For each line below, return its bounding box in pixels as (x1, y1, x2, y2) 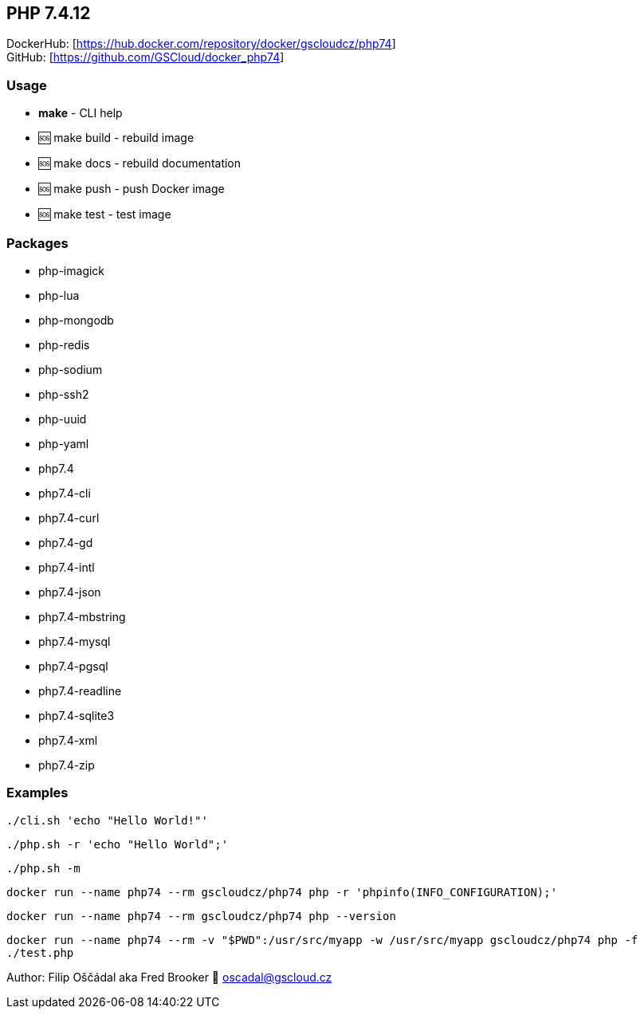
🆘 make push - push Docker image (38, 182, 225, 196)
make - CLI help (38, 106, 123, 120)
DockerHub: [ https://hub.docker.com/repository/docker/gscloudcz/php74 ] (6, 37, 396, 51)
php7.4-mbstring (38, 609, 126, 624)
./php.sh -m (6, 861, 80, 875)
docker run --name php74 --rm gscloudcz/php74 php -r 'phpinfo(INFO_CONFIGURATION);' (6, 885, 558, 899)
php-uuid (38, 411, 87, 426)
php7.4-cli (38, 486, 91, 500)
